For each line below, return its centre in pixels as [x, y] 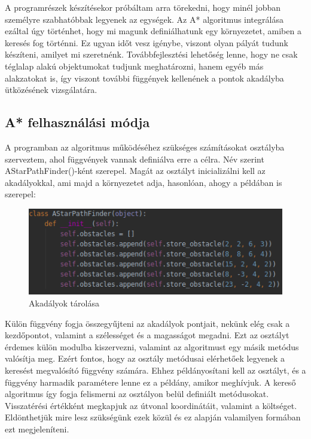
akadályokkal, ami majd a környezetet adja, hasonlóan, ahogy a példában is [144, 182]
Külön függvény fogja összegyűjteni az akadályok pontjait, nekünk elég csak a [147, 323]
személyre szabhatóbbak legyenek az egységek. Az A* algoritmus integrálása [144, 19]
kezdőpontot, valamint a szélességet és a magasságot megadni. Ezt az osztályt [147, 335]
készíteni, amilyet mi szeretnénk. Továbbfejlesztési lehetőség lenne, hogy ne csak [151, 54]
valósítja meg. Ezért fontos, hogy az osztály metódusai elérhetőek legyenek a [145, 358]
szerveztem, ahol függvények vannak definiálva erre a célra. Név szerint [135, 159]
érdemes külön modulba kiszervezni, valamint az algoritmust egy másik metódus [152, 346]
